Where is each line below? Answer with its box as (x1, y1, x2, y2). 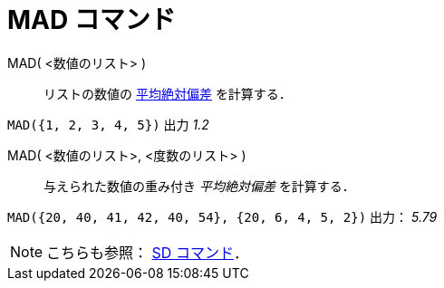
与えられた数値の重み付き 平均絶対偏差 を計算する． (43, 178, 355, 194)
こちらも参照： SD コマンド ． (46, 243, 248, 262)
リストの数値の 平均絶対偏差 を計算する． (43, 85, 292, 101)
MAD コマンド (7, 5, 176, 35)
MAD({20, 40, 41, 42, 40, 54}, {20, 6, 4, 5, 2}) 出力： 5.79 (7, 208, 438, 225)
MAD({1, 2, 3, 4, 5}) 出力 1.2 (7, 116, 209, 132)
